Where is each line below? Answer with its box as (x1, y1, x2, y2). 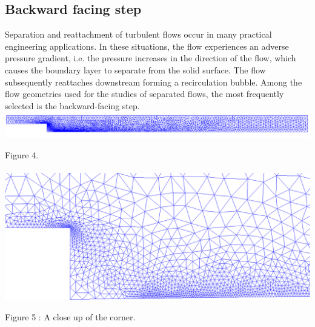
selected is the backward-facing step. (5, 99, 140, 112)
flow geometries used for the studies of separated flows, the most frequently (5, 87, 284, 100)
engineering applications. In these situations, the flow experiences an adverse (5, 39, 289, 52)
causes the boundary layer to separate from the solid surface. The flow (5, 63, 266, 76)
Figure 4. (5, 148, 39, 161)
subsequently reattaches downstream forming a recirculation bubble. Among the (5, 75, 302, 88)
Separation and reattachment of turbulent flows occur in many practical (5, 28, 272, 41)
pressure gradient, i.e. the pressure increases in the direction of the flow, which (5, 52, 296, 64)
